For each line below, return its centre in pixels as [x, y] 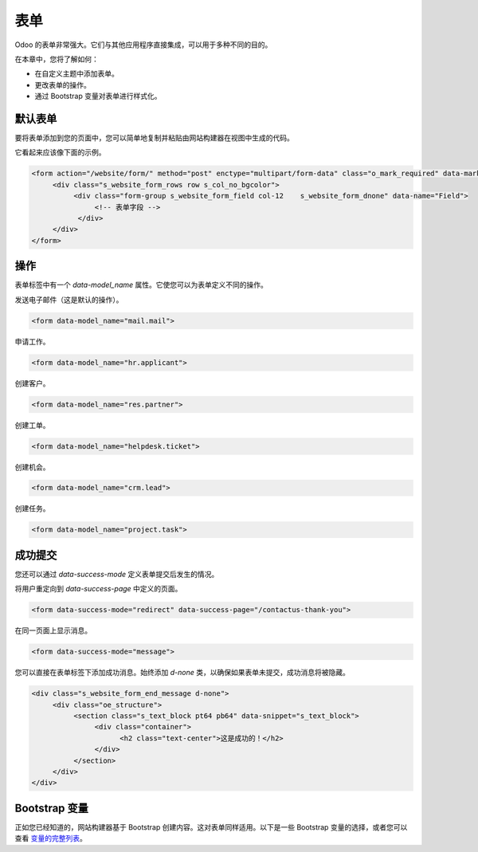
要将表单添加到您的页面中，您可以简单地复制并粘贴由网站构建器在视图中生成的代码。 [154, 138]
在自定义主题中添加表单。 [76, 74]
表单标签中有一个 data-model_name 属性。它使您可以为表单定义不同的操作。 [141, 285]
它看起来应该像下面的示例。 [60, 152]
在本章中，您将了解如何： [57, 59]
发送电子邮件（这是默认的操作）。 [69, 300]
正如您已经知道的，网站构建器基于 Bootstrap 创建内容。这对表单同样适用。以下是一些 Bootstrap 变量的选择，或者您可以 [211, 827]
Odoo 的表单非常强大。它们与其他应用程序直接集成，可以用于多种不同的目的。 [143, 45]
